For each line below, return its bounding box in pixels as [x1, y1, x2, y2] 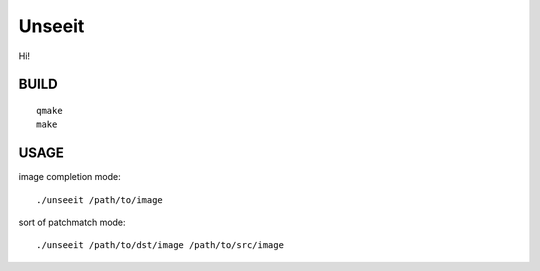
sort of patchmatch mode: [18, 216, 126, 229]
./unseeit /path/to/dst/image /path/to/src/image [36, 240, 285, 251]
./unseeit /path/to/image [36, 194, 164, 205]
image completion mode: [18, 171, 121, 183]
